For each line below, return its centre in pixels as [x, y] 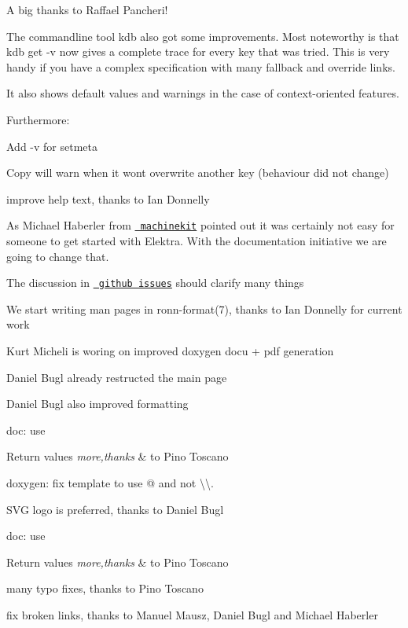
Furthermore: [38, 119]
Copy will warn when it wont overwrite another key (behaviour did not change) [198, 173]
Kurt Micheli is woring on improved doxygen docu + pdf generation [170, 351]
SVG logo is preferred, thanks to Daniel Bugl [115, 509]
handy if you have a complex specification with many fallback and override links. [201, 66]
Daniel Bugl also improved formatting [97, 404]
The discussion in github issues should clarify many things [155, 283]
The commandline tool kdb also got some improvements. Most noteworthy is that [203, 36]
